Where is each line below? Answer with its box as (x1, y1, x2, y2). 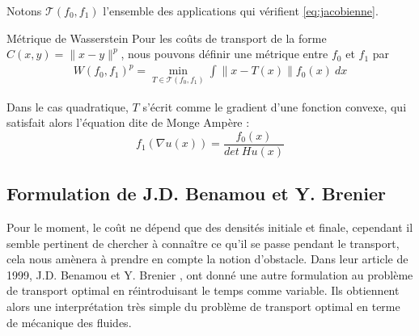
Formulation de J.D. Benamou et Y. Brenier (6, 181, 386, 206)
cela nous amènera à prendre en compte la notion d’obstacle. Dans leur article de (6, 250, 408, 267)
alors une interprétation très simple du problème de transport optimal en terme (6, 297, 400, 314)
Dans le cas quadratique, (6, 98, 129, 115)
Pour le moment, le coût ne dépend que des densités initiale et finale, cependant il (6, 218, 413, 235)
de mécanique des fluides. (6, 313, 132, 330)
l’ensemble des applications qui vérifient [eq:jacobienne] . (103, 2, 379, 19)
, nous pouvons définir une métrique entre (121, 45, 328, 62)
